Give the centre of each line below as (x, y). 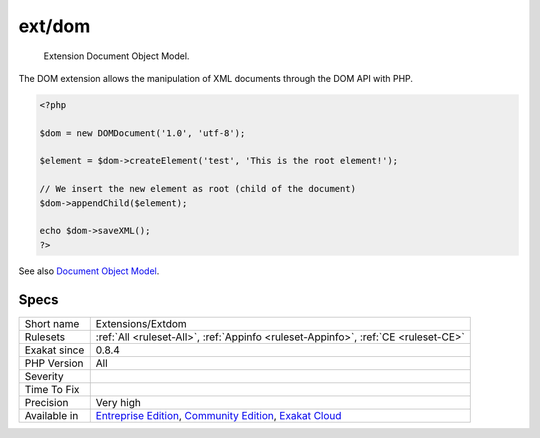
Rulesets (44, 337)
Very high (118, 402)
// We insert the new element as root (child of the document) (198, 189)
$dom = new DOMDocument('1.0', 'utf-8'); (142, 133)
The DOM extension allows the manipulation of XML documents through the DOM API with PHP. (216, 78)
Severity (44, 376)
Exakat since (54, 350)
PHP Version (54, 363)
